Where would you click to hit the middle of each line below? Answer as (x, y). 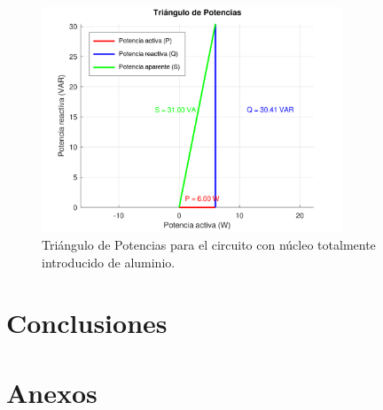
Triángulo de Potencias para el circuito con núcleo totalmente (209, 244)
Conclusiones (87, 323)
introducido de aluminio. (109, 262)
